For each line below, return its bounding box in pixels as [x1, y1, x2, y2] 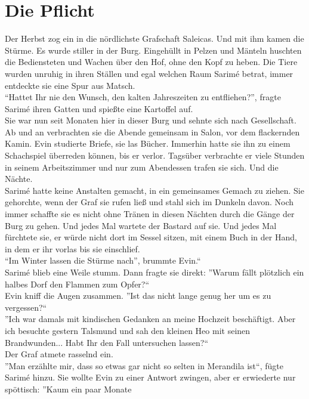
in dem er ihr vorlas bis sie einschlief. [5, 242, 140, 255]
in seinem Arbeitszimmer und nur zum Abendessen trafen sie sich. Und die [5, 160, 279, 173]
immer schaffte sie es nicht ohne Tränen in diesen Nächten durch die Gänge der [5, 208, 295, 220]
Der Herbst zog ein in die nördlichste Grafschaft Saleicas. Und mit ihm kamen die [5, 32, 304, 45]
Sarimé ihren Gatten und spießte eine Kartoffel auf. [5, 102, 193, 115]
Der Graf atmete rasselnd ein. [5, 348, 113, 360]
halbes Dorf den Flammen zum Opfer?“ [5, 277, 150, 290]
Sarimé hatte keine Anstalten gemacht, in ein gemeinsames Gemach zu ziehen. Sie [5, 184, 304, 196]
